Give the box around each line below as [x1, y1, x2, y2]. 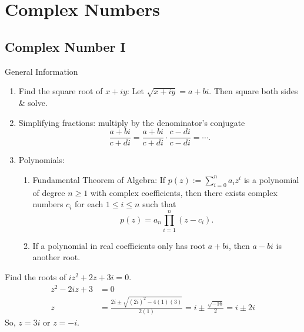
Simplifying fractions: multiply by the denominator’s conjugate [18, 116, 245, 128]
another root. [32, 251, 81, 263]
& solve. [18, 96, 48, 108]
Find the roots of [5, 271, 66, 283]
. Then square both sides [209, 85, 298, 97]
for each [75, 198, 103, 210]
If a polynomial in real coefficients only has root [32, 239, 206, 251]
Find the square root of [18, 85, 103, 97]
